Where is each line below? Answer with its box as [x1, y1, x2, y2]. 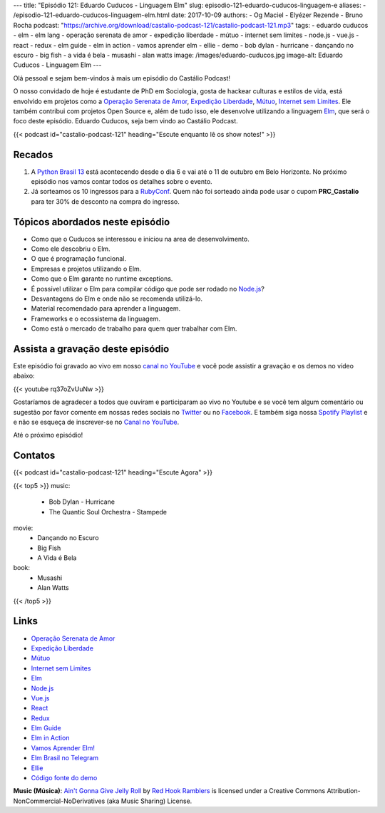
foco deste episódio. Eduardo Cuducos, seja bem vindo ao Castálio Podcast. [13, 117, 238, 125]
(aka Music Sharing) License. [106, 797, 192, 805]
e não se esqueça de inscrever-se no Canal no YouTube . [13, 418, 180, 427]
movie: [13, 524, 34, 532]
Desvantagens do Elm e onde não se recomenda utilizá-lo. [31, 294, 203, 303]
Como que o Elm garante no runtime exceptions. [31, 274, 173, 283]
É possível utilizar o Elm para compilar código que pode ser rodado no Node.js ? [31, 284, 265, 293]
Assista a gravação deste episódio [13, 343, 170, 355]
